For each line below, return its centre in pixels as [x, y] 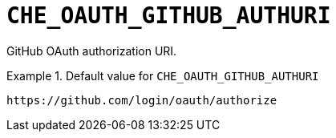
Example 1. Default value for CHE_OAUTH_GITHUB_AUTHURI [163, 75]
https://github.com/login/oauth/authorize [142, 100]
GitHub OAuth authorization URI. [92, 51]
